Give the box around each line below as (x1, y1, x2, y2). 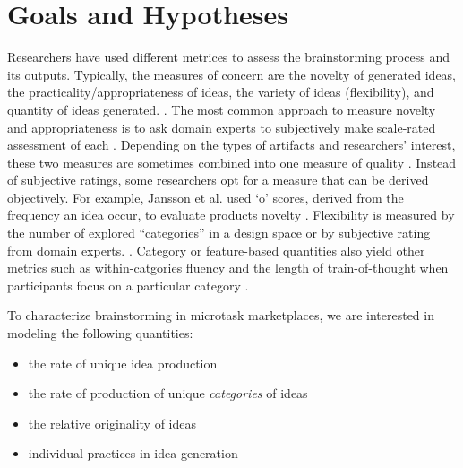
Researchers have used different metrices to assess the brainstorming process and (7, 48, 450, 66)
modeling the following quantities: (7, 324, 193, 342)
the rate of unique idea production (28, 353, 218, 372)
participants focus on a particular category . (7, 275, 249, 294)
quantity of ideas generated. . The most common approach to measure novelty (7, 100, 436, 118)
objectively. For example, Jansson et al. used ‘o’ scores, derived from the (7, 187, 404, 206)
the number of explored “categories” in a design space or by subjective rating (7, 223, 431, 242)
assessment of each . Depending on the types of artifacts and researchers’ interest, (7, 135, 456, 154)
